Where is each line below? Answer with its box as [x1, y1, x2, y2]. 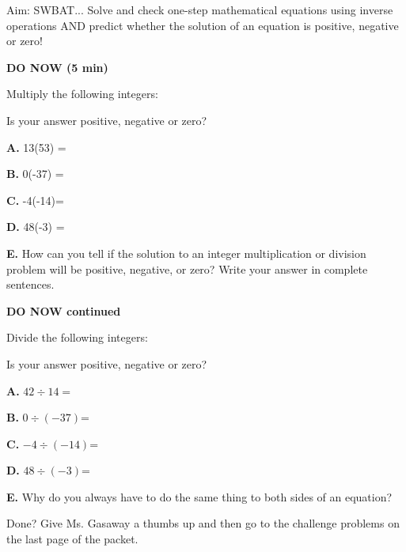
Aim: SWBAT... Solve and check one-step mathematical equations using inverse [6, 2, 393, 17]
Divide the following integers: [6, 329, 148, 346]
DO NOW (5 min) [6, 59, 108, 75]
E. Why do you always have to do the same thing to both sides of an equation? [6, 488, 393, 505]
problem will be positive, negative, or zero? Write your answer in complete [6, 260, 368, 277]
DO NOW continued [6, 302, 121, 319]
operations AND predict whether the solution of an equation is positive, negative [6, 17, 399, 33]
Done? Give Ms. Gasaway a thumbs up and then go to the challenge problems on [6, 515, 400, 531]
